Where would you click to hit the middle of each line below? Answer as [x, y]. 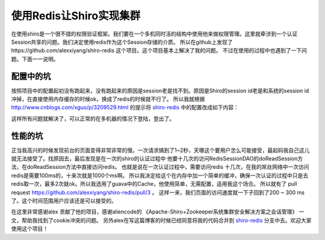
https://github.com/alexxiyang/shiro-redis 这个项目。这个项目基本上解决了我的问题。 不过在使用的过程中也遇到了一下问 [159, 51]
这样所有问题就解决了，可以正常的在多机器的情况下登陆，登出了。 [93, 118]
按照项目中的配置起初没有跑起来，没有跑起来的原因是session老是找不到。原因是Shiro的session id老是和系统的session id [160, 90]
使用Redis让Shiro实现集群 [76, 16]
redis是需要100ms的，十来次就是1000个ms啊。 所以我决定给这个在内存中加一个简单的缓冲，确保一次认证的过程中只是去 [160, 175]
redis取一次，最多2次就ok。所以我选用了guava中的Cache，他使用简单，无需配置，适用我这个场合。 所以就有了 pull [154, 184]
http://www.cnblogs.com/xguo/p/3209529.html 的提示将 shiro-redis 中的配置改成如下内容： [125, 107]
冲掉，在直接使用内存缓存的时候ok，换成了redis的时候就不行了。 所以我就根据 [108, 99]
